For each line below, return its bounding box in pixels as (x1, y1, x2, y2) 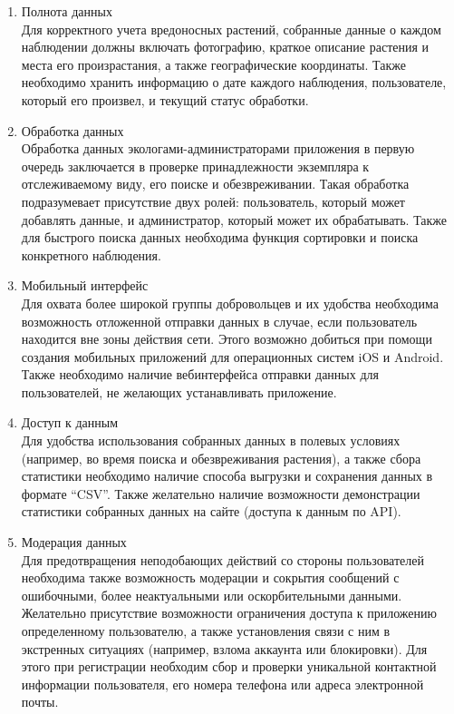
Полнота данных (21, 2, 112, 20)
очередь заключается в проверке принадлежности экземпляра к (21, 156, 370, 175)
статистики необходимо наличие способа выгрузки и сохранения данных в (21, 466, 433, 485)
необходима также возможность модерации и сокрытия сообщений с (21, 568, 400, 587)
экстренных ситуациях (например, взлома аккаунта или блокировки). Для (21, 639, 428, 658)
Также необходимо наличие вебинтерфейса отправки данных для (21, 365, 379, 384)
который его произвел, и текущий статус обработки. (21, 90, 309, 109)
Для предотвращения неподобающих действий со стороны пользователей (21, 550, 424, 569)
